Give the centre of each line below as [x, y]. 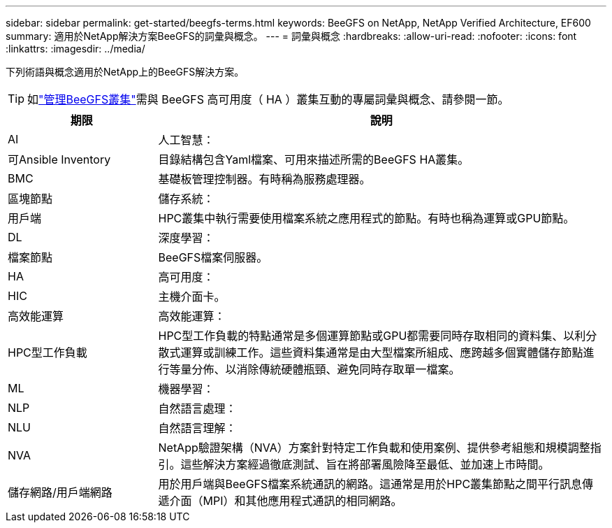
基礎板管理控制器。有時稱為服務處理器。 [264, 179]
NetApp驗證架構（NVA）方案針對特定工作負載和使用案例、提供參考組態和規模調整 [374, 448]
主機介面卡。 [192, 297]
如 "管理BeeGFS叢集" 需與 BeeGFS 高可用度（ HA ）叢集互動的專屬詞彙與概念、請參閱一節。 [268, 99]
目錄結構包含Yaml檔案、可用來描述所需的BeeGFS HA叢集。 [314, 159]
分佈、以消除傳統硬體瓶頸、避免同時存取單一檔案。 [326, 369]
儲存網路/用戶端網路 [60, 492]
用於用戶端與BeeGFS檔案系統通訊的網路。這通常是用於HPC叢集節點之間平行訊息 [370, 484]
